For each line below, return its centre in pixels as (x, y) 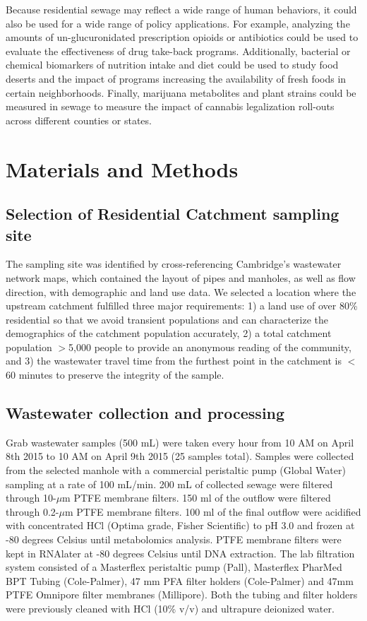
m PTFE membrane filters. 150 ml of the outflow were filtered (197, 498)
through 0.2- (32, 511)
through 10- (31, 498)
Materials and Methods (122, 168)
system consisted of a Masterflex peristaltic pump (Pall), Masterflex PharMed (174, 567)
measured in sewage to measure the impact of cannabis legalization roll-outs (170, 106)
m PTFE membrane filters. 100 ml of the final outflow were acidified (213, 511)
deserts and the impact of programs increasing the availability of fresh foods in (176, 78)
